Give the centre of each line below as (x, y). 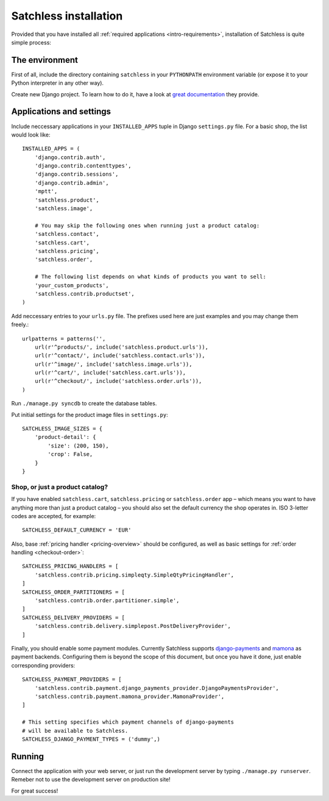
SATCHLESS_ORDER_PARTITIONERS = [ (73, 592)
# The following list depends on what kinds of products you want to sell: (150, 277)
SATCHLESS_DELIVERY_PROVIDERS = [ (73, 618)
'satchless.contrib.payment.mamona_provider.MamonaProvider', (129, 696)
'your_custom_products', (72, 285)
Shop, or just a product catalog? (60, 486)
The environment (45, 60)
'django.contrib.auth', (70, 157)
